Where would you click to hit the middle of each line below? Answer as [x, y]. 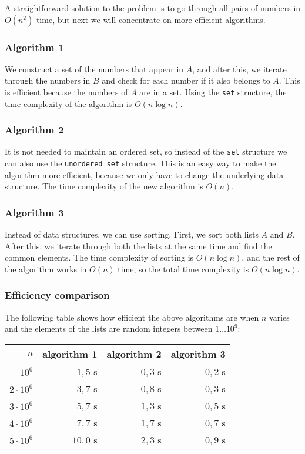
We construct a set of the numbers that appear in [94, 69]
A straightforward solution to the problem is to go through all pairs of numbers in [153, 8]
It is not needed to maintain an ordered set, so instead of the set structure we [146, 151]
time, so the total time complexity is [183, 268]
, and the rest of [271, 257]
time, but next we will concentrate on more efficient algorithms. [151, 19]
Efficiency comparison [57, 295]
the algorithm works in [46, 268]
